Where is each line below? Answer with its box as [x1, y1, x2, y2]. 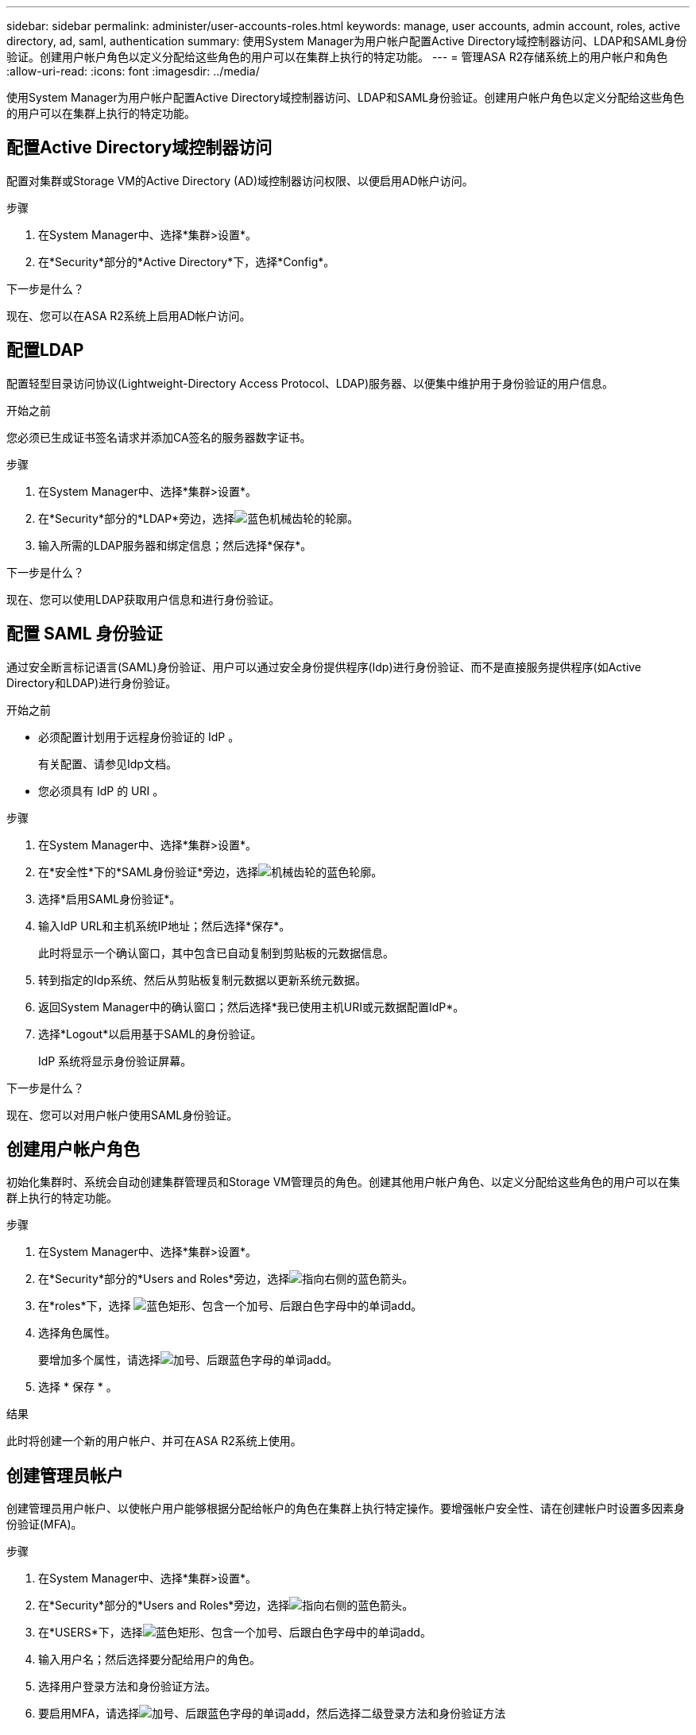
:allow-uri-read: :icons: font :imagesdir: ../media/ [6, 64, 260, 78]
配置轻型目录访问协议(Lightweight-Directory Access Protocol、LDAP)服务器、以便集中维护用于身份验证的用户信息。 [6, 376, 614, 390]
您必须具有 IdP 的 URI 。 [38, 783, 164, 798]
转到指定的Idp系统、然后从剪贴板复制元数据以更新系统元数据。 [38, 972, 366, 987]
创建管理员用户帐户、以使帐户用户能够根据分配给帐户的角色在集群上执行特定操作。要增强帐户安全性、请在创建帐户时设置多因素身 [6, 1501, 685, 1516]
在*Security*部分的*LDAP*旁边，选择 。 [38, 511, 359, 525]
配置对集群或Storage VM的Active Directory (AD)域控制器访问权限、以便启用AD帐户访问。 [6, 173, 474, 187]
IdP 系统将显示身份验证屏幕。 [38, 1053, 192, 1068]
